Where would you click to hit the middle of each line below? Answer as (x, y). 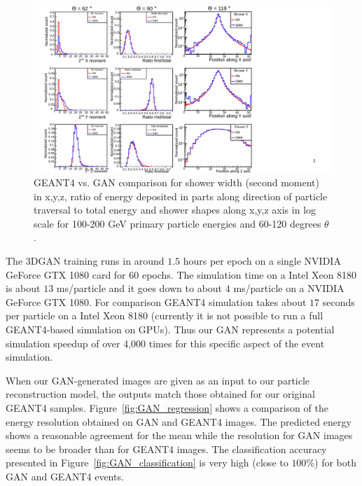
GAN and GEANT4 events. (65, 476)
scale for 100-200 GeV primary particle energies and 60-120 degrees (177, 223)
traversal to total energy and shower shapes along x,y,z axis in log (175, 210)
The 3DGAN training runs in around (85, 261)
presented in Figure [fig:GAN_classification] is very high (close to (147, 463)
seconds (339, 301)
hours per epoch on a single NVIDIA (262, 261)
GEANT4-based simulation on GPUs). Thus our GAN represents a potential (170, 329)
